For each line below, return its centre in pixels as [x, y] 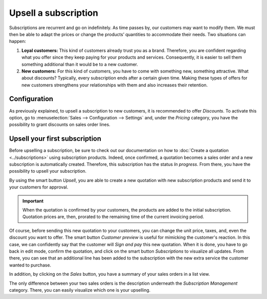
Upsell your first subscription [55, 139]
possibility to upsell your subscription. [48, 171]
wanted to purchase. [30, 265]
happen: [18, 41]
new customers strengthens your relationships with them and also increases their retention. [114, 85]
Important [33, 201]
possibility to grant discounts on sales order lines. [60, 125]
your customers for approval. [39, 187]
